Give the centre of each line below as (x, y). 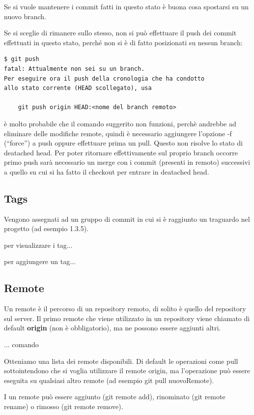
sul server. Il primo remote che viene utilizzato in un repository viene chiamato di (127, 318)
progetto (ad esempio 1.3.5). (46, 228)
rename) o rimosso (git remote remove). (64, 406)
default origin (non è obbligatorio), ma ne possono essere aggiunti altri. (113, 328)
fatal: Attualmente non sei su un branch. (74, 69)
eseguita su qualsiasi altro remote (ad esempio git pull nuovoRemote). (109, 380)
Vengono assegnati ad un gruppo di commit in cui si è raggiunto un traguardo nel (127, 219)
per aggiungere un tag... (40, 261)
